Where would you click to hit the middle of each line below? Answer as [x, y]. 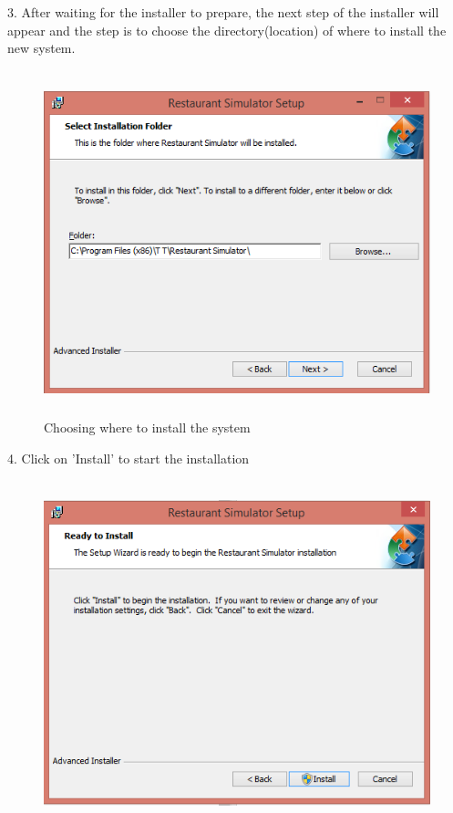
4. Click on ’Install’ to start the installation [129, 458]
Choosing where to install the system [147, 427]
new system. [41, 48]
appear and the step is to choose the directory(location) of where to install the [227, 30]
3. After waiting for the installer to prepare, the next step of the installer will [223, 12]
